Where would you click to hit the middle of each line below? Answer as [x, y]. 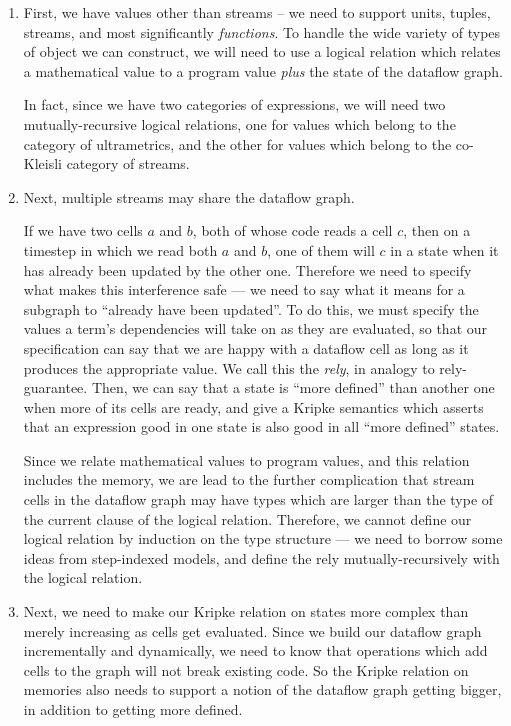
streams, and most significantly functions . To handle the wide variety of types [262, 31]
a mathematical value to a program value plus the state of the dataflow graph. [263, 70]
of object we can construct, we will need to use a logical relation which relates [262, 51]
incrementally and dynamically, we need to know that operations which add [255, 650]
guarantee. [55, 387]
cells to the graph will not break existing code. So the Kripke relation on [246, 669]
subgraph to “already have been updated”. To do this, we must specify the [251, 308]
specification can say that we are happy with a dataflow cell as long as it [246, 347]
